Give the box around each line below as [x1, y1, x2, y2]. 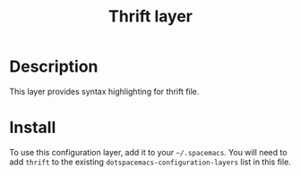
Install [9, 118, 56, 138]
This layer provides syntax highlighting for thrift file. [9, 86, 200, 96]
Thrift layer [108, 6, 193, 27]
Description [9, 56, 99, 77]
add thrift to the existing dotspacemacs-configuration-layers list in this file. [9, 156, 291, 167]
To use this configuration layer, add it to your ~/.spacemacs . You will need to [9, 147, 288, 157]
